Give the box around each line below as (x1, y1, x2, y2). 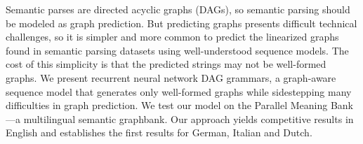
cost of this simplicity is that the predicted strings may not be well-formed (6, 57, 326, 71)
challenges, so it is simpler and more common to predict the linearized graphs (6, 29, 339, 44)
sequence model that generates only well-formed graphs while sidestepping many (6, 84, 352, 99)
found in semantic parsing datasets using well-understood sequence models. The (6, 43, 349, 57)
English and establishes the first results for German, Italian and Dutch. (6, 125, 312, 140)
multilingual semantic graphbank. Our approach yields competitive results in (23, 111, 354, 126)
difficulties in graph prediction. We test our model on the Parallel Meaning (6, 98, 328, 113)
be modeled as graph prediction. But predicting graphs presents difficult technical (6, 15, 357, 30)
